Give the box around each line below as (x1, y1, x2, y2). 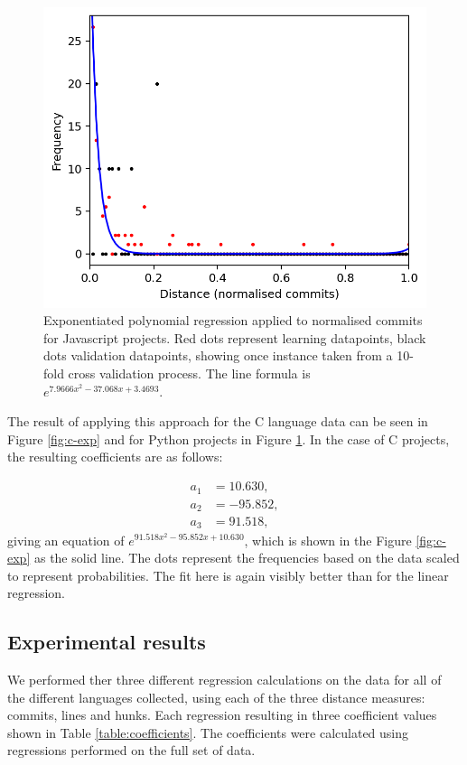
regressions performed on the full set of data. (7, 741, 256, 760)
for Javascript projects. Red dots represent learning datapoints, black (43, 328, 426, 347)
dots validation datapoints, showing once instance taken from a (43, 346, 393, 365)
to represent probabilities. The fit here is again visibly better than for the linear (7, 565, 449, 584)
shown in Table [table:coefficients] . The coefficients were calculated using (7, 723, 409, 742)
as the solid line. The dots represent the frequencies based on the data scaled (33, 548, 460, 567)
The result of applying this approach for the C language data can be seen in (7, 412, 428, 431)
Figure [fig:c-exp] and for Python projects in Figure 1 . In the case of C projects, (7, 429, 450, 448)
